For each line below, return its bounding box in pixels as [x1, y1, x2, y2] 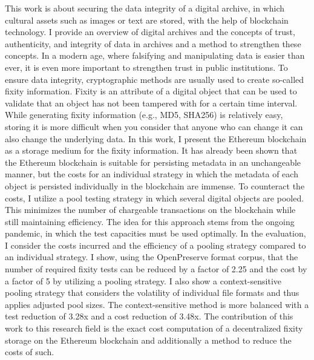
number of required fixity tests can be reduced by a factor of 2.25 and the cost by [5, 263, 307, 275]
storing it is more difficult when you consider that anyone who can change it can [5, 120, 303, 133]
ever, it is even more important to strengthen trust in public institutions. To [5, 61, 288, 73]
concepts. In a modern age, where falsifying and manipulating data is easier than [5, 49, 305, 62]
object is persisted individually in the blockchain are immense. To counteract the [5, 179, 305, 192]
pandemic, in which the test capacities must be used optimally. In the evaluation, [5, 227, 306, 240]
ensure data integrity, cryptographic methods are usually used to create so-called [5, 73, 304, 85]
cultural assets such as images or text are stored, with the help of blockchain [5, 13, 289, 26]
